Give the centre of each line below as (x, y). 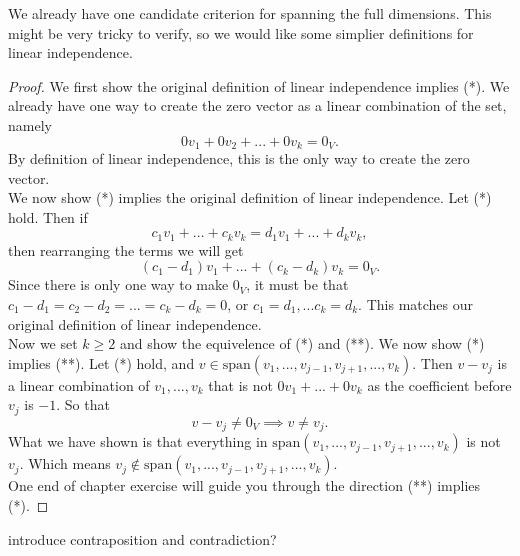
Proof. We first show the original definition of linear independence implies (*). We (259, 85)
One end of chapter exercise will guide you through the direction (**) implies (244, 485)
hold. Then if (48, 216)
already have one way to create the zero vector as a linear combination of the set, (257, 105)
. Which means (65, 463)
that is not (240, 384)
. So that (83, 404)
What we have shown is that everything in (138, 441)
